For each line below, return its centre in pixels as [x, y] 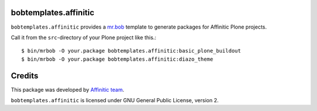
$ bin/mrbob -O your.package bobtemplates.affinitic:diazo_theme [117, 59]
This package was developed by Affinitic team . [68, 89]
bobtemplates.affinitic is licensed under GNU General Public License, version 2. [115, 100]
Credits [25, 76]
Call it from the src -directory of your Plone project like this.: [84, 37]
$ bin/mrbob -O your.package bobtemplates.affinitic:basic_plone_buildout [131, 51]
